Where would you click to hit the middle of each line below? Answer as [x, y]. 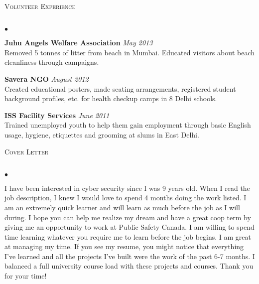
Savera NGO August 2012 [47, 78]
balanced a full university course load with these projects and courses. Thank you [129, 266]
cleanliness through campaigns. [52, 62]
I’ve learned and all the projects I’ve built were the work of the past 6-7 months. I [130, 256]
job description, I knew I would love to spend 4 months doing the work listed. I [126, 198]
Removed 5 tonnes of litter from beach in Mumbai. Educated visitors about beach [130, 52]
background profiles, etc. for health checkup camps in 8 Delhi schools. [111, 98]
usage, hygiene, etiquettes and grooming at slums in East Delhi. [102, 134]
